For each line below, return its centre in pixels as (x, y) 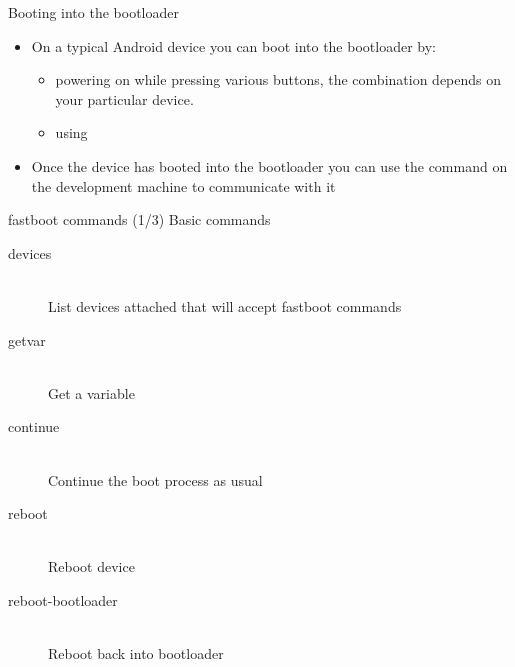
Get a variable (91, 392)
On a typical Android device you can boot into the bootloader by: (233, 45)
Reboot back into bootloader (136, 653)
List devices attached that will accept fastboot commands (225, 305)
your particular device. (124, 98)
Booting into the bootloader (93, 12)
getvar (27, 339)
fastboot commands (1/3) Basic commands (139, 219)
